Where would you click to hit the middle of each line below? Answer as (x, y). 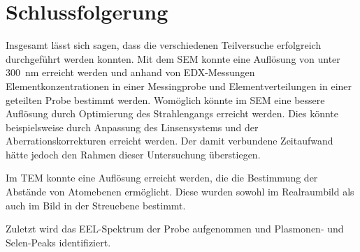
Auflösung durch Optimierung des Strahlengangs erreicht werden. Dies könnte (172, 113)
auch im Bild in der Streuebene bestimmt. (96, 205)
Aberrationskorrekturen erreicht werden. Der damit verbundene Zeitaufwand (170, 141)
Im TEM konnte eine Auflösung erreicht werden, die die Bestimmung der (162, 178)
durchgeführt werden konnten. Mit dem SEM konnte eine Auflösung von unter (173, 58)
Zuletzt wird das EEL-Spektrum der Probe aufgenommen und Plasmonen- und (175, 229)
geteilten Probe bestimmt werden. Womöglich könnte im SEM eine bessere (165, 99)
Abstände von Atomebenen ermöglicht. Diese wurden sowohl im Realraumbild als (180, 192)
